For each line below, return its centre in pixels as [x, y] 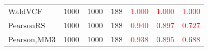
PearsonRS [27, 25]
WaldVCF [25, 11]
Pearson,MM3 [32, 39]
